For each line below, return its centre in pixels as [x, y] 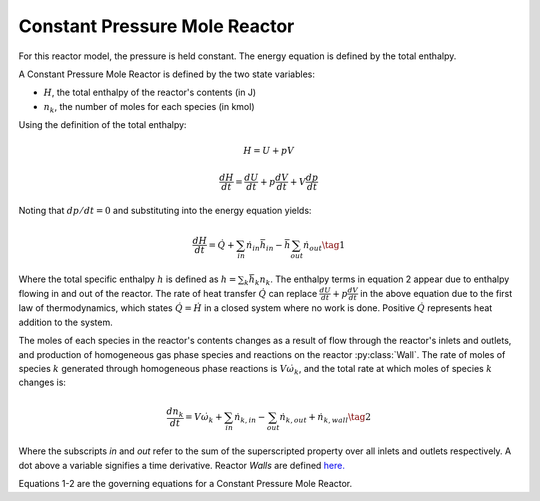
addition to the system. [66, 322]
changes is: [42, 382]
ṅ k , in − [249, 418]
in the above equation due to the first [436, 293]
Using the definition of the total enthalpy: [102, 125]
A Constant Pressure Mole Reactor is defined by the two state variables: [166, 74]
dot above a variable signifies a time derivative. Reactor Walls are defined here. [181, 465]
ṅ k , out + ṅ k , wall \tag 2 [325, 418]
